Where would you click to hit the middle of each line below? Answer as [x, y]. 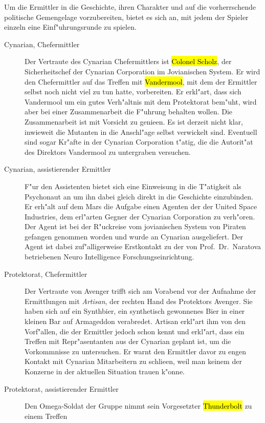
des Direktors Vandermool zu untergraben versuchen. [108, 152]
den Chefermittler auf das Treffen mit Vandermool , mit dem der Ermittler [141, 81]
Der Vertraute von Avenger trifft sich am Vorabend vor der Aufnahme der [140, 291]
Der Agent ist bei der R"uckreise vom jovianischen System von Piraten [135, 226]
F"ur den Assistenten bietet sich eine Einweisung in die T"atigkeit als [133, 186]
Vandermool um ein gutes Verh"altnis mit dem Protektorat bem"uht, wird [141, 101]
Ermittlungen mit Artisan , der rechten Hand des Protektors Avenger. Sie [139, 301]
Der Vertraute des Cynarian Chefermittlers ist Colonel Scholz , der [128, 61]
